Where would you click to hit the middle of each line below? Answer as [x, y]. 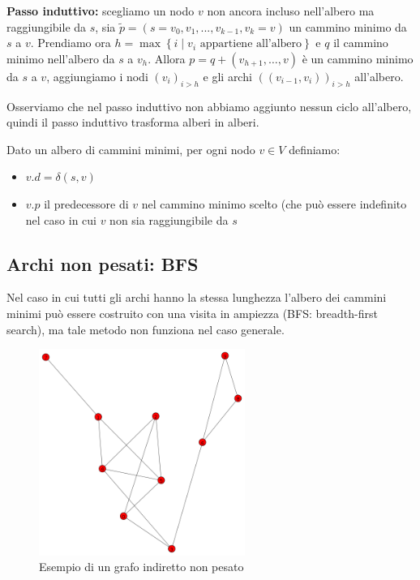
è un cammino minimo [358, 58]
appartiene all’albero [251, 44]
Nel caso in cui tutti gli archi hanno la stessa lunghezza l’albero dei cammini [197, 297]
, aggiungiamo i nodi [97, 76]
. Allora [167, 58]
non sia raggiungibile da [169, 219]
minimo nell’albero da [61, 58]
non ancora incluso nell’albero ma [291, 11]
